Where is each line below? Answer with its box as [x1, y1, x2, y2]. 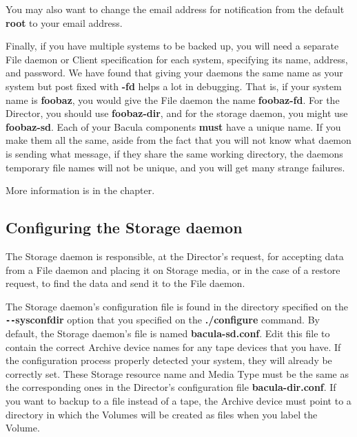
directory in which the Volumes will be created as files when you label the [6, 407, 318, 421]
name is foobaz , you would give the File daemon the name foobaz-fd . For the [6, 92, 340, 107]
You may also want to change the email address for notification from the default [6, 2, 345, 16]
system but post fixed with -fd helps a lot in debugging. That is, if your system [6, 78, 342, 93]
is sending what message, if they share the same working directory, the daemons [6, 146, 343, 160]
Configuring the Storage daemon [6, 217, 243, 238]
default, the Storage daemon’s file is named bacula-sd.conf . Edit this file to [6, 326, 330, 340]
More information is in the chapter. [6, 183, 155, 198]
